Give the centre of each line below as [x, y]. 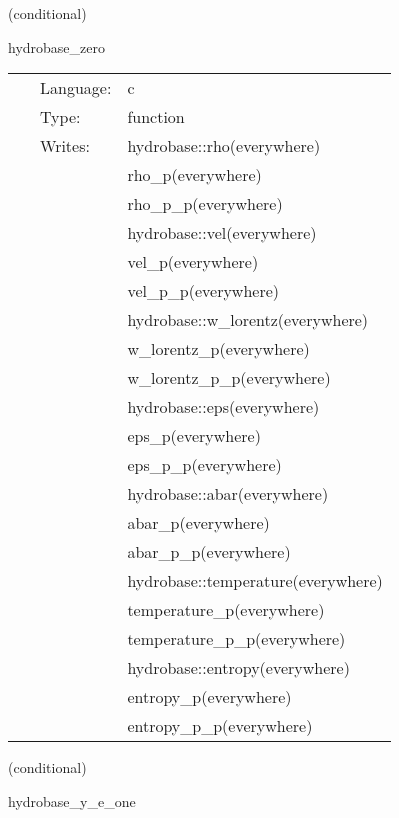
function [156, 117]
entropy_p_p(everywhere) [220, 726]
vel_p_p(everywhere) [203, 291]
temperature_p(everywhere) [226, 610]
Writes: [65, 146]
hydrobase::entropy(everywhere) [238, 668]
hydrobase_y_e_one [72, 800]
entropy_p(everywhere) [209, 697]
